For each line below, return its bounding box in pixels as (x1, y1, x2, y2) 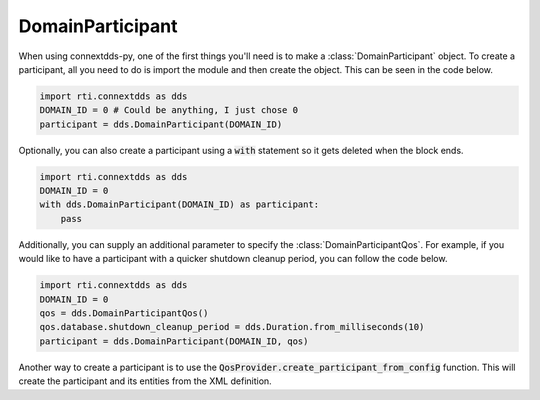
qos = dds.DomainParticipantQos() (39, 307, 209, 319)
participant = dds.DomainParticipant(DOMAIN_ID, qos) (39, 335, 309, 347)
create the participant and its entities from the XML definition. (18, 375, 272, 387)
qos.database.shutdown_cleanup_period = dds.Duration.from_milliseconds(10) (39, 321, 425, 333)
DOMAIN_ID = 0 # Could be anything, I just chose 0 (39, 105, 299, 116)
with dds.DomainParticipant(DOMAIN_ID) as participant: (39, 199, 320, 210)
